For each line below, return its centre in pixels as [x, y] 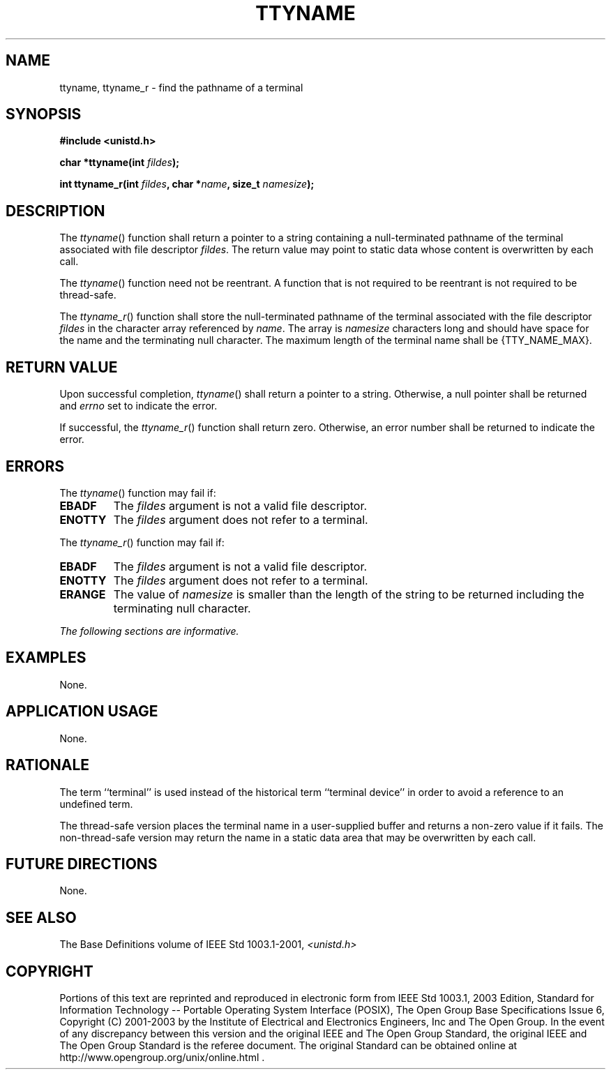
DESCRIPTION [55, 211]
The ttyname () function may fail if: [138, 493]
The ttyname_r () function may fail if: [142, 542]
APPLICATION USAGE [82, 712]
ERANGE [83, 594]
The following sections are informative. [149, 631]
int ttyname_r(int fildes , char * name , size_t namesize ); [187, 184]
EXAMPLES [46, 658]
